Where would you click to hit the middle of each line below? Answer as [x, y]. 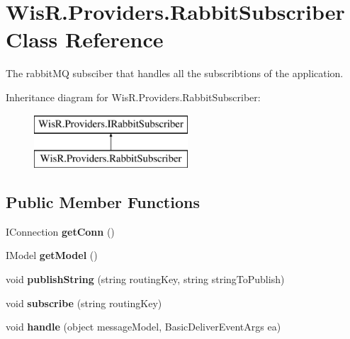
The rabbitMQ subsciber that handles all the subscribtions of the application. [175, 73]
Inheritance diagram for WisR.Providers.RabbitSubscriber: [133, 97]
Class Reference [85, 39]
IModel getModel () [52, 255]
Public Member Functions [103, 202]
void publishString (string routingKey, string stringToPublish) [145, 279]
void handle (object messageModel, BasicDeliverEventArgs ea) [143, 327]
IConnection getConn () [60, 231]
